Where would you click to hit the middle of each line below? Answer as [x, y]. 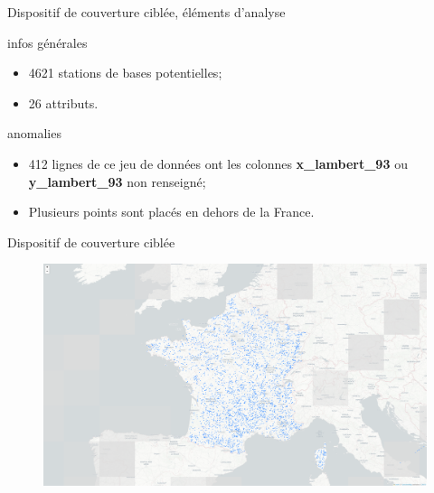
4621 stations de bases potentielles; [125, 73]
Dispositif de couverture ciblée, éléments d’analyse [146, 12]
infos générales [47, 42]
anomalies [34, 133]
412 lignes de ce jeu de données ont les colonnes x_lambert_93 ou [218, 163]
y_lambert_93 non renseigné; [117, 181]
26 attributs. [63, 102]
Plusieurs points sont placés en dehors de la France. [171, 212]
